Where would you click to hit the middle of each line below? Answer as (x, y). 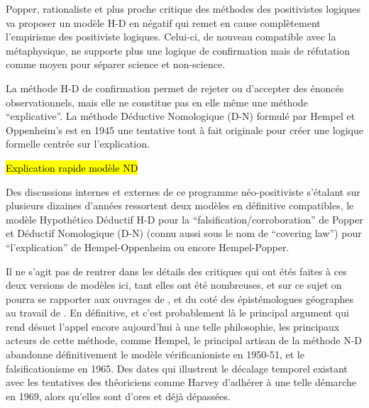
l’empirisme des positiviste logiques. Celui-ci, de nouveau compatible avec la (171, 37)
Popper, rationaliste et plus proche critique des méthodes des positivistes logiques (183, 9)
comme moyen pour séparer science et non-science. (116, 64)
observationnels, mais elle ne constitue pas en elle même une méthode (157, 102)
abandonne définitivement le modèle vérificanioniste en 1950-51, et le (155, 354)
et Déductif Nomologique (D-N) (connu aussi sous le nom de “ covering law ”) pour (184, 233)
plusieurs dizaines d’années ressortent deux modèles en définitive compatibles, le (180, 205)
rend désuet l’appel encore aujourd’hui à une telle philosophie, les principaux (173, 326)
